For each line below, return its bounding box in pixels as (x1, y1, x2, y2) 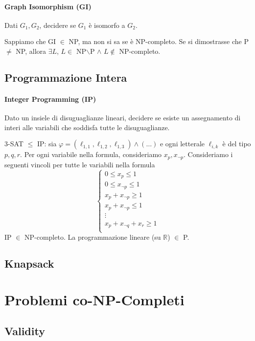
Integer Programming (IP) (4, 93, 96, 104)
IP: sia (37, 138, 57, 149)
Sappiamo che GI (4, 36, 56, 46)
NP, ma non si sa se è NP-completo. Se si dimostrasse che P (69, 36, 249, 46)
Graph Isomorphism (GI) (4, 1, 92, 11)
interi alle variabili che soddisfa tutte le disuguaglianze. (4, 122, 170, 132)
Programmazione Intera (4, 69, 127, 85)
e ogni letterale (160, 138, 205, 149)
